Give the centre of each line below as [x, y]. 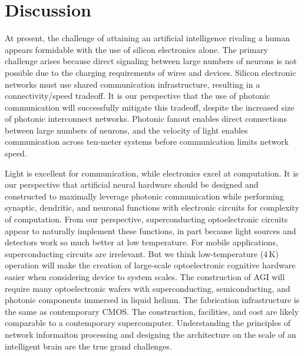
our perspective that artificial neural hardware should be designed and [132, 184]
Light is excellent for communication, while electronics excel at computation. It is [152, 173]
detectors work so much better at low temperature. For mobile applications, [141, 242]
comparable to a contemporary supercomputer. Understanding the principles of [148, 323]
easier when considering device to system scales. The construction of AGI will [145, 277]
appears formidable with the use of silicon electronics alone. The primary [136, 49]
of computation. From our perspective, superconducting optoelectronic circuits [146, 219]
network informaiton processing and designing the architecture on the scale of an [151, 334]
